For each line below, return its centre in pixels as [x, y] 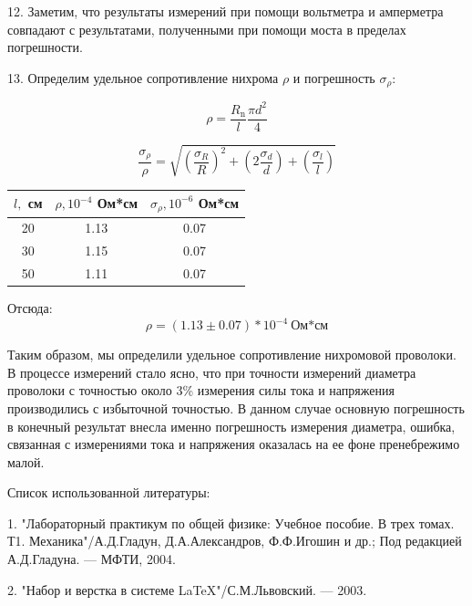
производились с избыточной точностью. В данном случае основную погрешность [236, 407]
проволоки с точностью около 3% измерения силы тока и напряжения [201, 390]
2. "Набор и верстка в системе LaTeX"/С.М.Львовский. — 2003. [187, 589]
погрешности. [45, 47]
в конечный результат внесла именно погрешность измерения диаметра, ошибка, [231, 426]
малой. [26, 461]
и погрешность [334, 77]
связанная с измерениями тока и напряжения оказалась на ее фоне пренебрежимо [234, 444]
